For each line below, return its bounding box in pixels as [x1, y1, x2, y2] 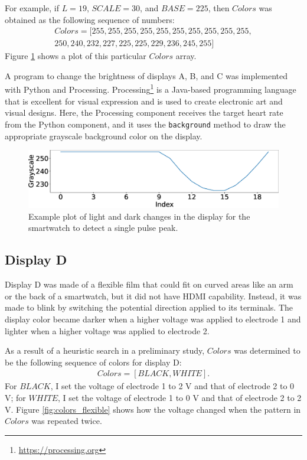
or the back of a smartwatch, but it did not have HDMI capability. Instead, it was [5, 289, 302, 302]
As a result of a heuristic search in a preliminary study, [5, 344, 205, 357]
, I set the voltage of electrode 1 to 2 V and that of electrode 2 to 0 [50, 380, 295, 392]
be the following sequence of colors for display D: [5, 355, 182, 368]
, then [208, 2, 230, 14]
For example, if [5, 2, 60, 14]
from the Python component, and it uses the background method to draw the [5, 118, 286, 130]
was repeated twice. [31, 415, 102, 427]
